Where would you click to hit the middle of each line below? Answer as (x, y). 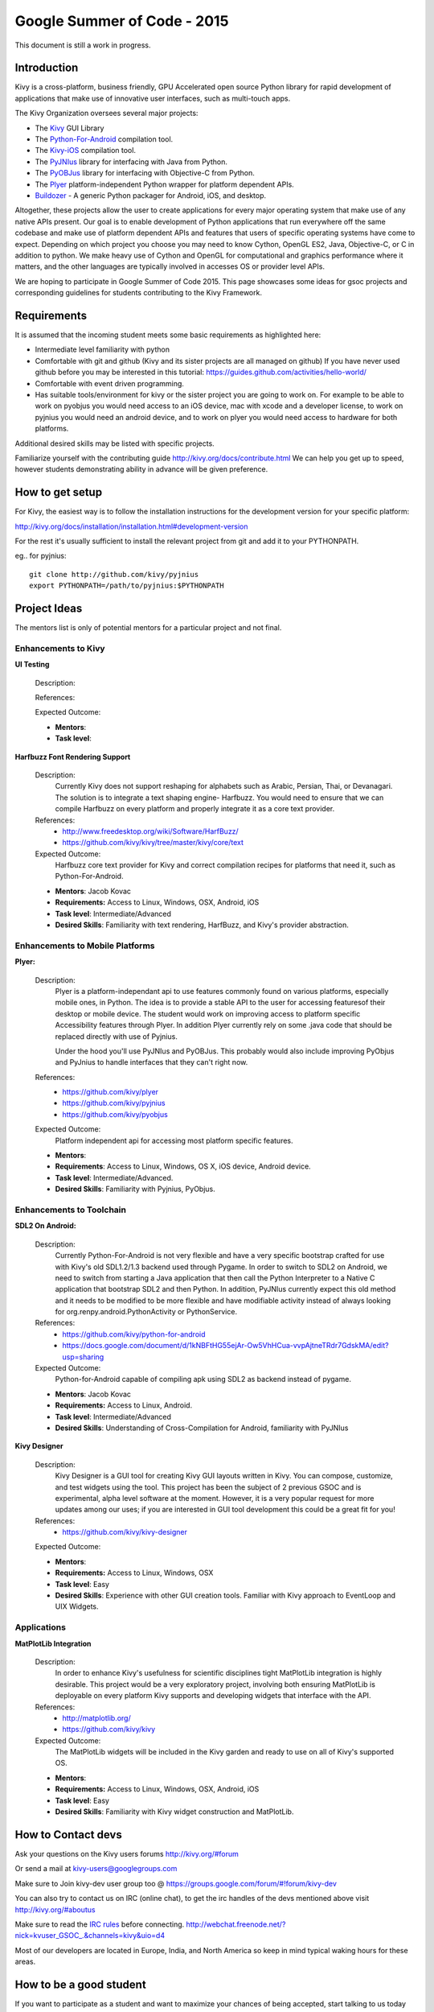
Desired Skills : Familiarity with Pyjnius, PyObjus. (135, 1189)
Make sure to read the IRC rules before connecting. (100, 1924)
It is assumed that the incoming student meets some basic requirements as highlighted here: (168, 335)
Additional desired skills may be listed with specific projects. (115, 443)
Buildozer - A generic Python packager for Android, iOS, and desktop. (151, 195)
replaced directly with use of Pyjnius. (117, 1036)
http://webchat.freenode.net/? (236, 1924)
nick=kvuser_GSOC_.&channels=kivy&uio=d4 (90, 1936)
